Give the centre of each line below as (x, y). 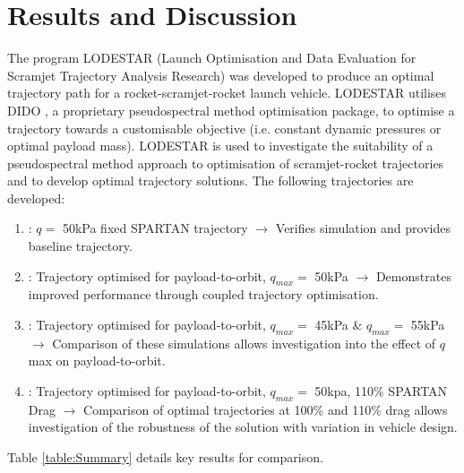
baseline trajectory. (80, 246)
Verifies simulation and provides (363, 228)
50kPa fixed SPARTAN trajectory (155, 228)
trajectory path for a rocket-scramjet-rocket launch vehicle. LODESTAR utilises (227, 93)
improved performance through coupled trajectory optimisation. (203, 294)
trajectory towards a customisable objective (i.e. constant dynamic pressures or (224, 128)
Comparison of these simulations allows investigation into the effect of (244, 343)
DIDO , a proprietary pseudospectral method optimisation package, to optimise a (231, 110)
